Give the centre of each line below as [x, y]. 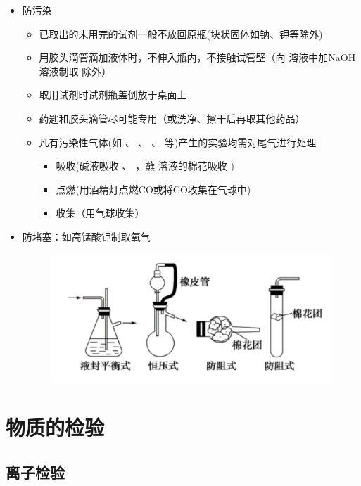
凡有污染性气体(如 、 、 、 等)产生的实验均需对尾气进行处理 [178, 142]
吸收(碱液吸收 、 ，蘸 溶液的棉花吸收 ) [145, 166]
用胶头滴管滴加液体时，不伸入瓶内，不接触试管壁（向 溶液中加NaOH [197, 57]
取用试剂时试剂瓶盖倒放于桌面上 [113, 95]
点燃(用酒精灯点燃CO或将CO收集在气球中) [153, 189]
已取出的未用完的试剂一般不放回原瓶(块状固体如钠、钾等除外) [181, 33]
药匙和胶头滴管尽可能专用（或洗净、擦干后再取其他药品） [172, 118]
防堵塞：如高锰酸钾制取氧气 [86, 236]
